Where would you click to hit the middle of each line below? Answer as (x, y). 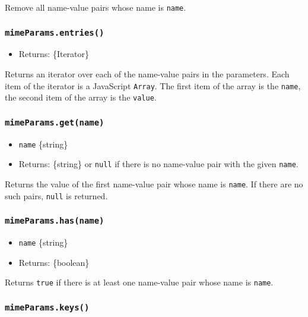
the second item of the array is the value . (81, 97)
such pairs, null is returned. (56, 195)
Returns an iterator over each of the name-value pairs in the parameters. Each (147, 74)
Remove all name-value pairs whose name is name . (96, 7)
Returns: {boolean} (54, 262)
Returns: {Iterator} (54, 54)
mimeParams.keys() (47, 307)
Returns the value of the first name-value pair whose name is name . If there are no (154, 184)
